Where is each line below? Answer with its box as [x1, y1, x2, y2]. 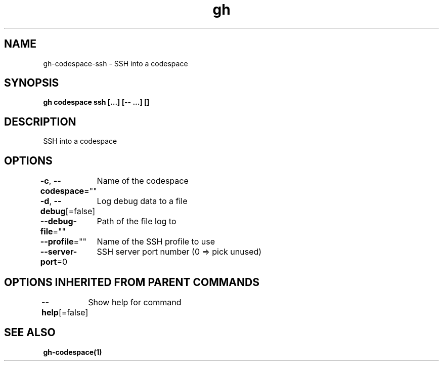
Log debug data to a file [97, 196, 188, 207]
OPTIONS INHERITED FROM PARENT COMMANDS [4, 275, 259, 289]
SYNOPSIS [4, 76, 59, 90]
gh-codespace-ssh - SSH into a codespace [43, 59, 188, 68]
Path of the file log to [97, 216, 176, 227]
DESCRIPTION [4, 115, 76, 128]
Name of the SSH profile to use [97, 236, 215, 247]
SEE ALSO [4, 326, 56, 339]
